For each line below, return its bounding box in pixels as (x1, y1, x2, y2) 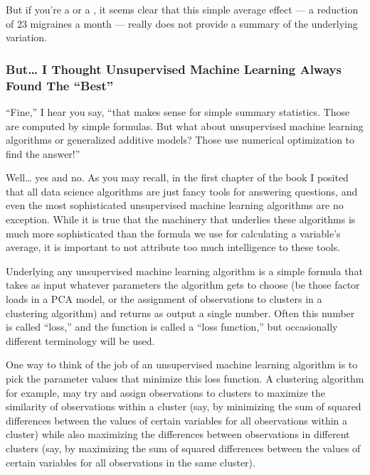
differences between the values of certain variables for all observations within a (6, 412, 348, 427)
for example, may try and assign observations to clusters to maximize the (6, 385, 325, 400)
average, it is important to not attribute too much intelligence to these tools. (6, 240, 341, 255)
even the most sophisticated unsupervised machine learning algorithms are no (6, 198, 344, 213)
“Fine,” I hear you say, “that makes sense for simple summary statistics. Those (6, 104, 350, 119)
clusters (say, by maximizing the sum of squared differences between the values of (6, 440, 361, 455)
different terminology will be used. (6, 333, 155, 348)
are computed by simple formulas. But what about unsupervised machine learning (6, 118, 364, 133)
